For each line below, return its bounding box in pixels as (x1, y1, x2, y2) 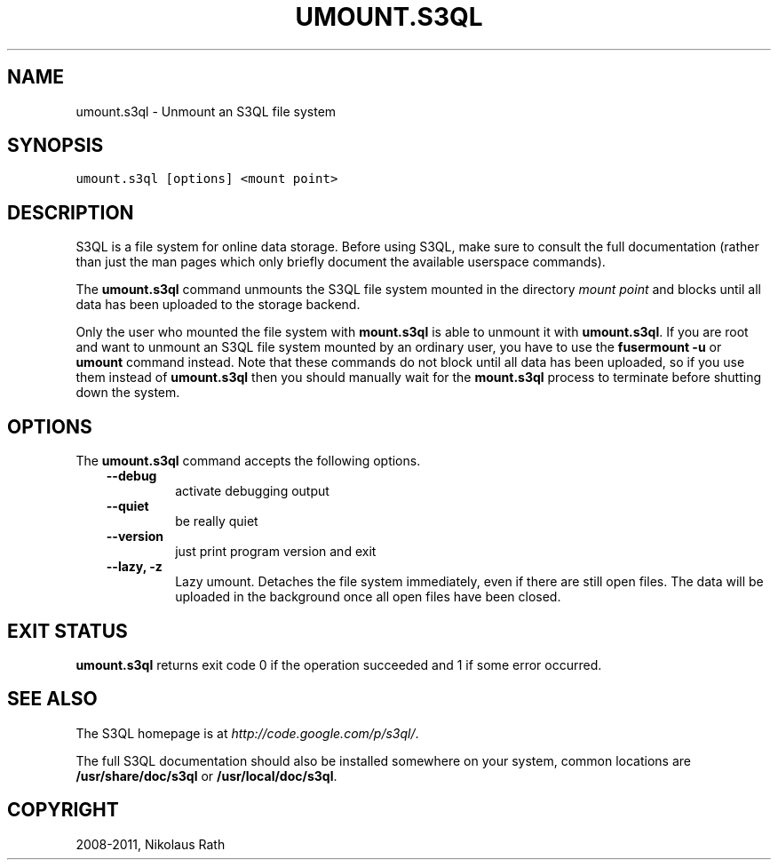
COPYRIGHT (7, 799, 119, 822)
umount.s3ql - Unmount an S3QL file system (75, 103, 337, 119)
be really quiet (175, 513, 258, 529)
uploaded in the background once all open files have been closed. (175, 589, 561, 605)
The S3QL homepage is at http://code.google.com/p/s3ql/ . (75, 725, 419, 741)
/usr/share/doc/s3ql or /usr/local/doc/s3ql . (75, 768, 337, 783)
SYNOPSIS (7, 134, 104, 157)
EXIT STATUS (7, 619, 128, 642)
